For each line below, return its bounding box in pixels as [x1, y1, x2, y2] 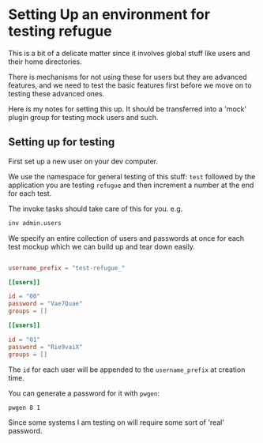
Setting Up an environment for [8, 6, 211, 24]
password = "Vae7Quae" [8, 300, 83, 308]
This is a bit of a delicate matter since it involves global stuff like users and [8, 48, 250, 58]
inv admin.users [8, 219, 62, 227]
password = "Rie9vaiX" [8, 343, 83, 351]
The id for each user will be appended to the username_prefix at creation [8, 365, 246, 374]
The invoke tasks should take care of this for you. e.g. [8, 204, 183, 213]
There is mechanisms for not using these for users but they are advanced [8, 72, 247, 81]
